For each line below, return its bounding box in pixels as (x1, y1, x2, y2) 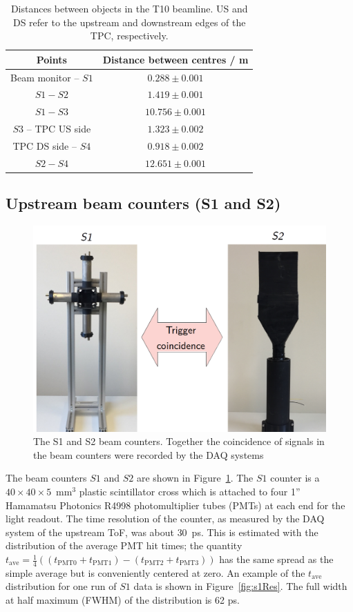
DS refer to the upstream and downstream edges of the (12, 14, 246, 29)
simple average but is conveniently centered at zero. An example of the (6, 565, 305, 580)
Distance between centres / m (102, 52, 249, 66)
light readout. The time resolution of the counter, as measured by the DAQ (6, 511, 325, 526)
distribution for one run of (6, 579, 117, 593)
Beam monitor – (10, 70, 79, 84)
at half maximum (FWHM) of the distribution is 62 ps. (6, 593, 240, 607)
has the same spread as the (219, 552, 334, 566)
